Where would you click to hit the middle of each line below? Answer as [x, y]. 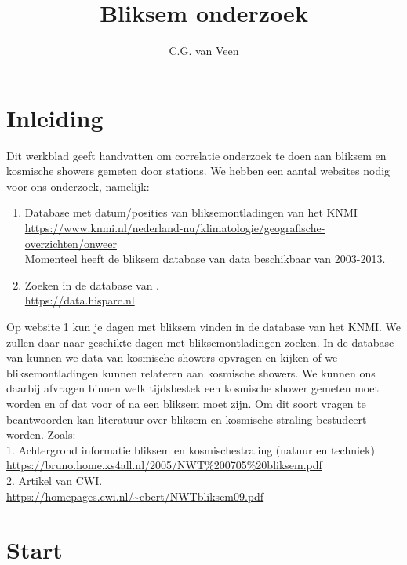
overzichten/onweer [71, 243]
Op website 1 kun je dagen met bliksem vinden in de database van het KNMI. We [204, 326]
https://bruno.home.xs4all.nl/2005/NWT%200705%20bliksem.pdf [164, 465]
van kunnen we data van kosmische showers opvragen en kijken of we [172, 357]
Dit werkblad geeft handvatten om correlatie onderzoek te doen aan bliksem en [196, 155]
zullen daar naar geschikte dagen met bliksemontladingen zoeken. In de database [200, 342]
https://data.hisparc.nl [80, 300]
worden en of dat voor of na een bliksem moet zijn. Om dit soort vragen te [186, 403]
